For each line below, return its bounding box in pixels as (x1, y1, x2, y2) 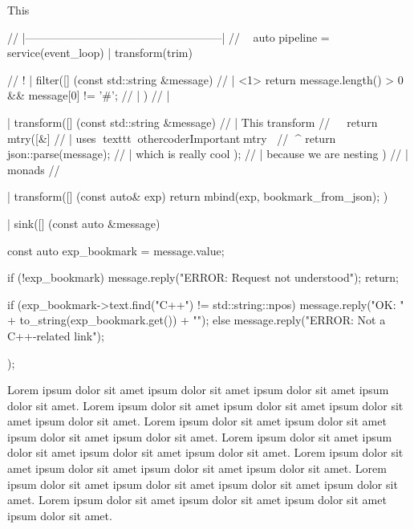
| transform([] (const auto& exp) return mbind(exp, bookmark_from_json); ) (7, 188, 388, 205)
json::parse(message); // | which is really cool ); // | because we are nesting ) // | (7, 145, 408, 162)
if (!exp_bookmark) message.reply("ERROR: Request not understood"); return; (7, 269, 400, 286)
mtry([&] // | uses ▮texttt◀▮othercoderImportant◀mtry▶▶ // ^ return (7, 129, 336, 146)
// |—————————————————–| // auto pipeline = (7, 28, 330, 45)
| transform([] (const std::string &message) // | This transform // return (7, 113, 378, 130)
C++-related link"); (7, 327, 104, 344)
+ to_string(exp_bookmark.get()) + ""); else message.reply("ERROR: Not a (7, 311, 386, 328)
